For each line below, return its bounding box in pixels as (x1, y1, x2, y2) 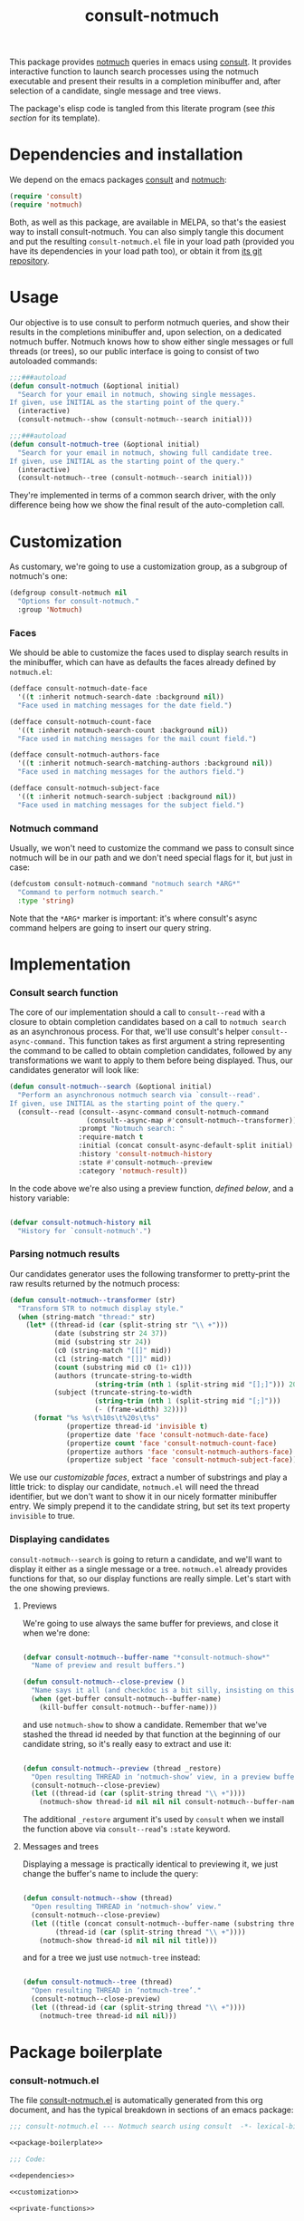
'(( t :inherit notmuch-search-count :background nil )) (17, 726, 229, 735)
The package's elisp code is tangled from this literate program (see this (9, 103, 276, 114)
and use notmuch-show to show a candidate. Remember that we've (22, 1719, 268, 1730)
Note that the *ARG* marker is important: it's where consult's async (9, 913, 258, 923)
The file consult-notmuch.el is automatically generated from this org (9, 2095, 264, 2106)
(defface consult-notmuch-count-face (9, 717, 152, 726)
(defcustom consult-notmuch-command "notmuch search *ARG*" (9, 879, 242, 888)
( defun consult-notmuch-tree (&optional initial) (9, 439, 201, 449)
